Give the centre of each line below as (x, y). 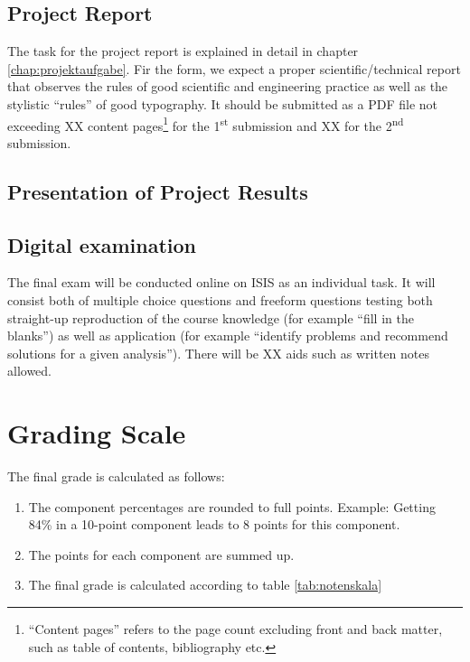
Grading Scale (97, 433)
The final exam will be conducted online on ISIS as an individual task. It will (221, 282)
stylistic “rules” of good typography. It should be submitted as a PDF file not (222, 103)
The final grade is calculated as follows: (116, 476)
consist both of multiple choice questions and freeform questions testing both (220, 300)
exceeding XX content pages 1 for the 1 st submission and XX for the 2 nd (206, 124)
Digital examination (102, 244)
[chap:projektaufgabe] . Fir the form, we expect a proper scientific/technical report (234, 68)
